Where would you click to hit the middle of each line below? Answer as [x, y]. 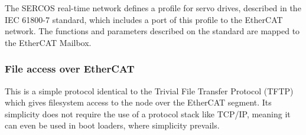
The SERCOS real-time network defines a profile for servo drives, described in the [153, 8]
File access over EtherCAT [70, 69]
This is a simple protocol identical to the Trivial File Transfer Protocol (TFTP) [149, 90]
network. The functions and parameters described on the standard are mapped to [152, 31]
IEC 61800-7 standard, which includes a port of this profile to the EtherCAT [144, 19]
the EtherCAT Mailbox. [48, 42]
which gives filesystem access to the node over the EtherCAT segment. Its [138, 102]
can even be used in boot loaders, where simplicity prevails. [112, 125]
